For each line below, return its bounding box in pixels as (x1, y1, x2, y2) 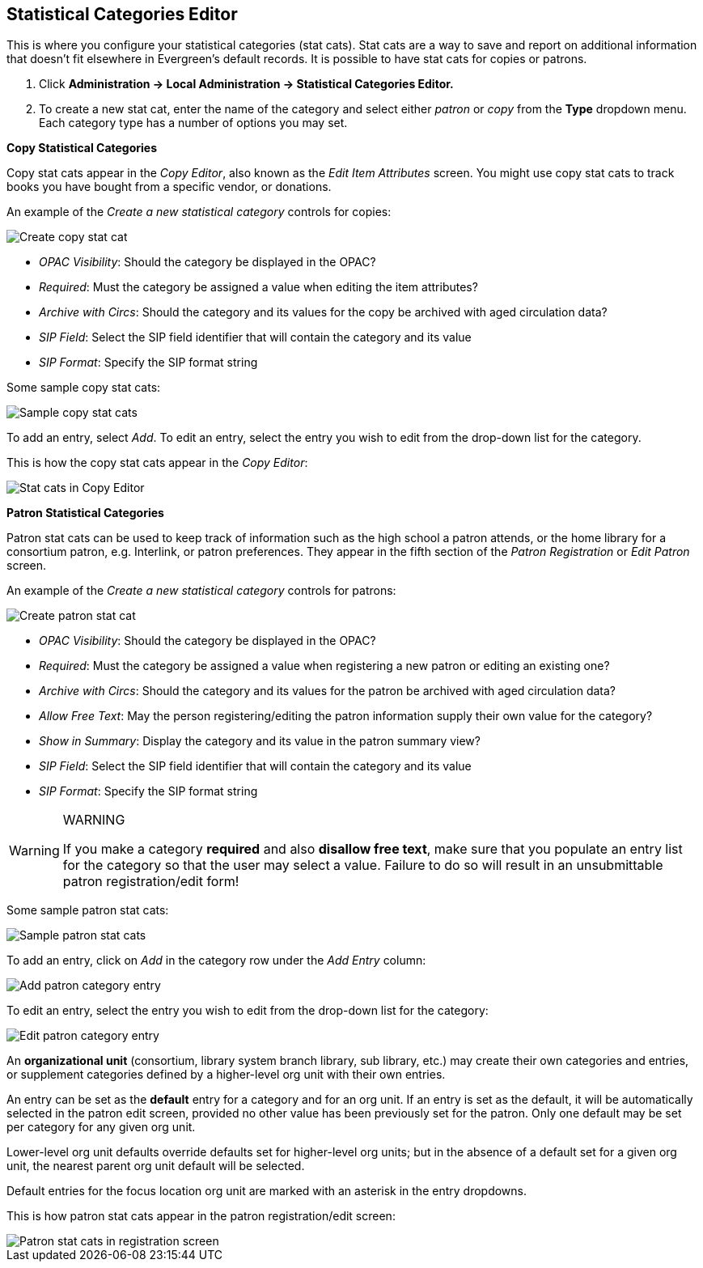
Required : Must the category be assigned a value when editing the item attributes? (39, 280, 478, 295)
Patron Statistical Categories (6, 506, 164, 520)
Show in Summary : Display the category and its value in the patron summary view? (39, 734, 481, 749)
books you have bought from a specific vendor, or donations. (6, 180, 332, 194)
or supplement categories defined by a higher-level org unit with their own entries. (6, 1067, 446, 1082)
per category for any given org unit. (6, 1120, 196, 1134)
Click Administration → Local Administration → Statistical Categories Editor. (39, 77, 454, 91)
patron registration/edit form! (62, 873, 239, 890)
